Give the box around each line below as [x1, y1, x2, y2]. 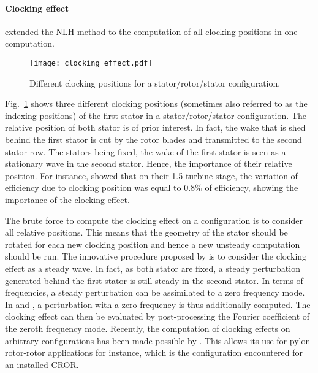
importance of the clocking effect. [5, 193, 130, 206]
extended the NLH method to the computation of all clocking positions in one [5, 25, 298, 37]
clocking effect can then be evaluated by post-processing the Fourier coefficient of [5, 310, 310, 323]
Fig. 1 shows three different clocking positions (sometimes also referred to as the [5, 97, 308, 110]
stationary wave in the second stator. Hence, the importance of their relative [5, 157, 292, 170]
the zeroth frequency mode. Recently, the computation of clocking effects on [5, 321, 290, 334]
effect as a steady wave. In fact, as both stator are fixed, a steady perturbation [5, 261, 300, 274]
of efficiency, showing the [205, 181, 298, 194]
